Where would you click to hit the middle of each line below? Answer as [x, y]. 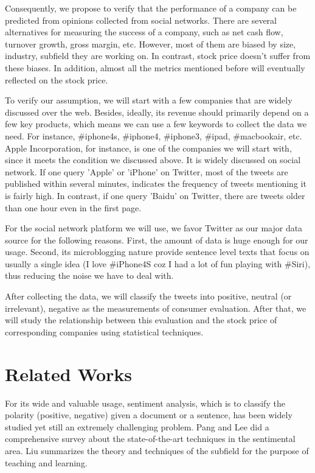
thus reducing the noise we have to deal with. [89, 275]
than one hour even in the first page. [73, 207]
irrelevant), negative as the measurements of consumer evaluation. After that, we [156, 308]
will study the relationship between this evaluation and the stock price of [141, 320]
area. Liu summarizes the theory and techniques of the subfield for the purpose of [157, 450]
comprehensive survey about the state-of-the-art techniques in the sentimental [150, 439]
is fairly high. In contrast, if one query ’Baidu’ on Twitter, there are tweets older [155, 195]
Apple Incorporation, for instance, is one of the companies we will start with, [148, 148]
